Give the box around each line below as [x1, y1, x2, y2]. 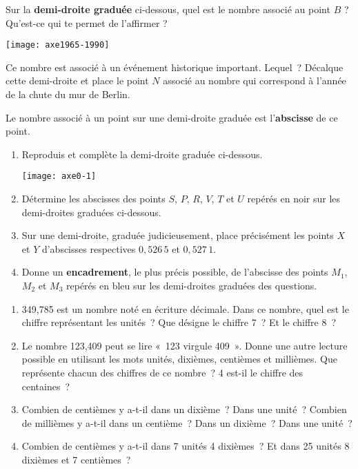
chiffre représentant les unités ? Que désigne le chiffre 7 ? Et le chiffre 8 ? [21, 315, 337, 329]
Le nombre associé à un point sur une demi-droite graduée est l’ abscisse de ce [6, 110, 338, 124]
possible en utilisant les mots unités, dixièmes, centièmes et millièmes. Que [21, 352, 337, 366]
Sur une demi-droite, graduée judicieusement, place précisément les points [21, 228, 334, 242]
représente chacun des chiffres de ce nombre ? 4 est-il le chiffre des [21, 365, 304, 379]
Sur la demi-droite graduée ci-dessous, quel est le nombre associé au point [6, 2, 330, 16]
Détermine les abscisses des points [21, 191, 166, 206]
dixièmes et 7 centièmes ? [21, 452, 131, 466]
